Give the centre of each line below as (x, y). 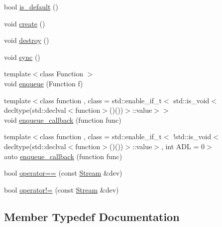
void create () (25, 23)
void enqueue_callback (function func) (63, 119)
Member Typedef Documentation (92, 216)
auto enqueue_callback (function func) (63, 156)
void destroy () (27, 40)
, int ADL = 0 (183, 146)
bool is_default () (31, 6)
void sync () (22, 57)
